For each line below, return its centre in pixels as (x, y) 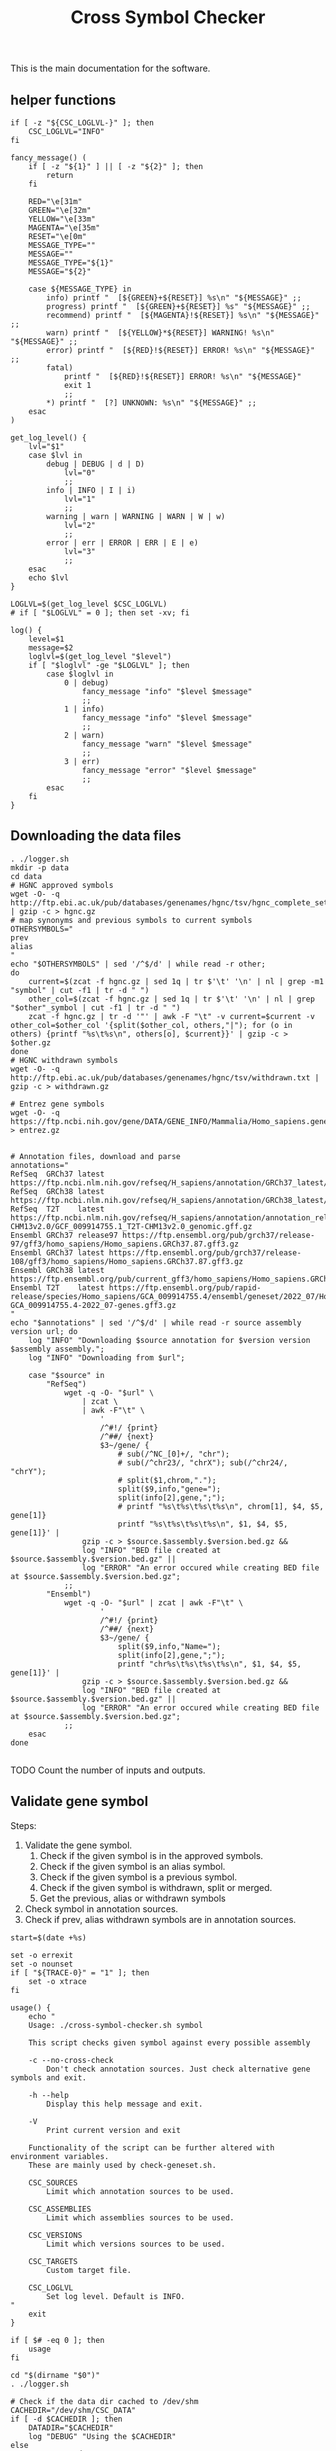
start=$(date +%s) (48, 1937)
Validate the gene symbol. (78, 1845)
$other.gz (31, 1042)
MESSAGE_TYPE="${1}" (71, 263)
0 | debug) (86, 683)
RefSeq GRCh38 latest (57, 1191)
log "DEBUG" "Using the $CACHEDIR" (102, 2436)
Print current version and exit (114, 2130)
